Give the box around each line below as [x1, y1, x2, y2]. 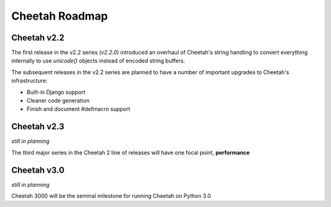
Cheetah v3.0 [11, 165, 64, 175]
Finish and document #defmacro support [26, 105, 131, 113]
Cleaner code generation [26, 97, 90, 104]
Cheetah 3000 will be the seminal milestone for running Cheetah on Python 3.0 [11, 192, 211, 199]
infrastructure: [11, 77, 48, 85]
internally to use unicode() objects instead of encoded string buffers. [11, 57, 185, 64]
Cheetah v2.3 [11, 121, 64, 132]
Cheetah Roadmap [11, 9, 108, 23]
